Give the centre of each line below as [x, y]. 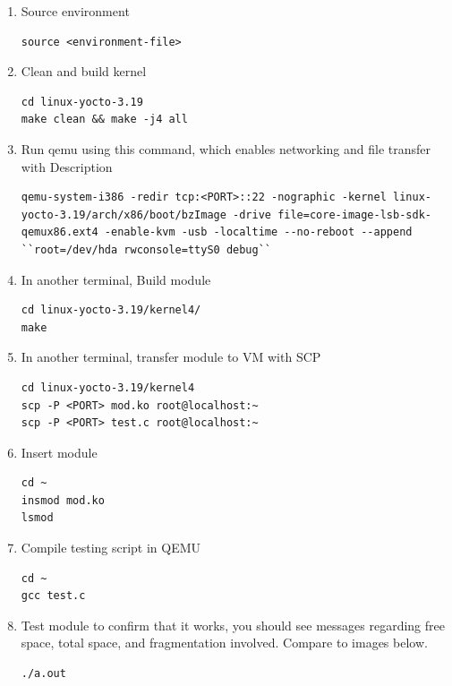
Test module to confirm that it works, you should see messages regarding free [233, 625]
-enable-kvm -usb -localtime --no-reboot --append [258, 232]
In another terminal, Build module [116, 279]
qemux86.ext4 [60, 232]
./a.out [43, 674]
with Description [67, 166]
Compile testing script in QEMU [111, 548]
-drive [252, 214]
